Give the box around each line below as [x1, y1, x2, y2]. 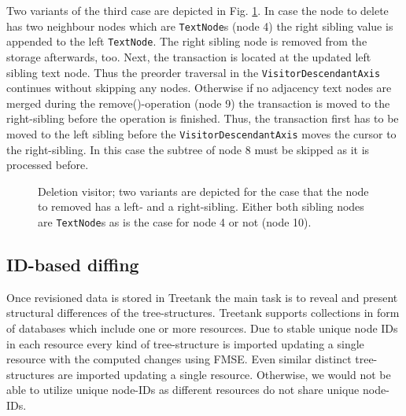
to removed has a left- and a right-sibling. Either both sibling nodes [38, 198, 364, 215]
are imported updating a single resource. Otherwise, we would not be [57, 366, 391, 382]
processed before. [6, 156, 89, 173]
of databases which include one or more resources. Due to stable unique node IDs [6, 320, 398, 337]
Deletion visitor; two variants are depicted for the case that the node [38, 182, 369, 199]
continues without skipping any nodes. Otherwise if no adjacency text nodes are [6, 79, 392, 96]
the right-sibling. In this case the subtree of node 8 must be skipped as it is [6, 141, 370, 157]
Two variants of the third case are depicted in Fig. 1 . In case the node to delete [6, 2, 389, 18]
